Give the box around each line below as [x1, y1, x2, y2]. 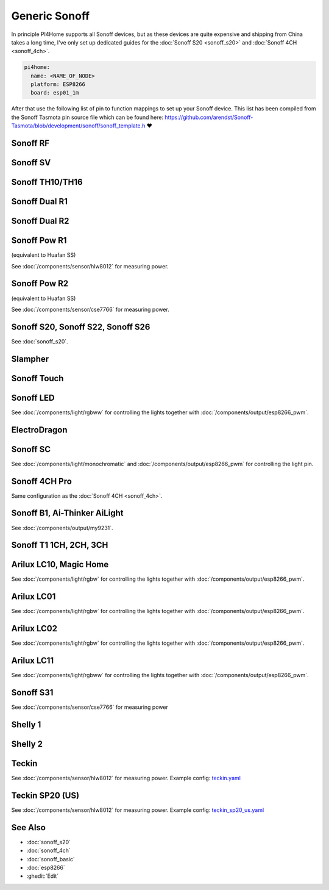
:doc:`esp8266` [26, 864, 65, 871]
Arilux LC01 [11, 592, 56, 602]
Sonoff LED [11, 392, 55, 403]
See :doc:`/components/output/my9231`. [11, 524, 113, 531]
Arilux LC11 [11, 656, 54, 666]
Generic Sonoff [11, 9, 90, 23]
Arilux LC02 [11, 623, 58, 634]
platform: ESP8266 [30, 81, 85, 88]
